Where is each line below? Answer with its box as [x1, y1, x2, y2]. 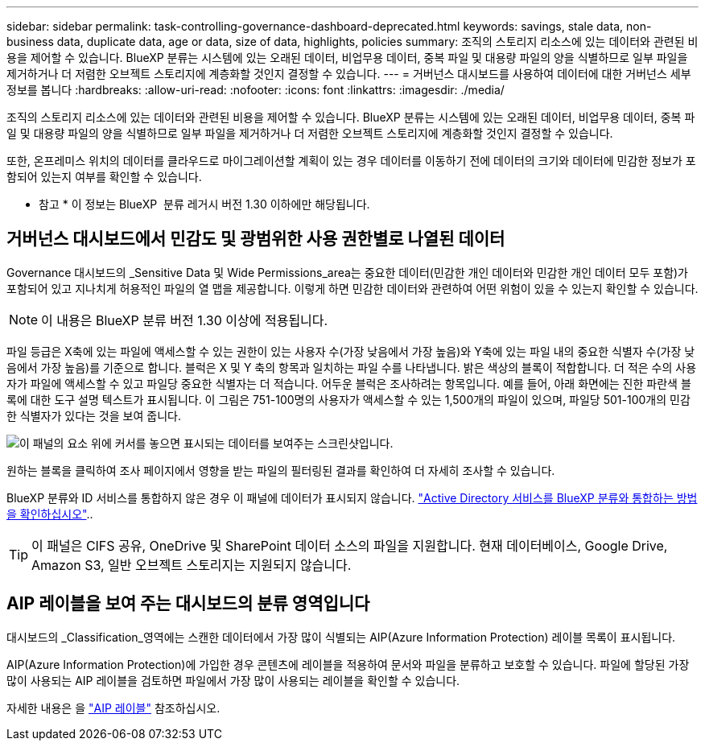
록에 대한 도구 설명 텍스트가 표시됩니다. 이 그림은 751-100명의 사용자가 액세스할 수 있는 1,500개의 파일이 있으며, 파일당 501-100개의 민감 [6, 392, 691, 407]
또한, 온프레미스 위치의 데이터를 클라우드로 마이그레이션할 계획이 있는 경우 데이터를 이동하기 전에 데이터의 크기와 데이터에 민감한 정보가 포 [6, 154, 696, 167]
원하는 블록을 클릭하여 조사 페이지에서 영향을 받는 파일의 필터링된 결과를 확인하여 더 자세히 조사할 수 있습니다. [6, 463, 555, 477]
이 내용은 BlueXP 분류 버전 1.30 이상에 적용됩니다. [41, 312, 328, 328]
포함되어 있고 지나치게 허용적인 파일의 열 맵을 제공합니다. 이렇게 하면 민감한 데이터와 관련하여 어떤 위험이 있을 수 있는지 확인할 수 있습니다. [6, 281, 699, 295]
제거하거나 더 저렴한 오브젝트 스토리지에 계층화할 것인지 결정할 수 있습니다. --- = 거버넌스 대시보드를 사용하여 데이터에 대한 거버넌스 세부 [6, 67, 691, 80]
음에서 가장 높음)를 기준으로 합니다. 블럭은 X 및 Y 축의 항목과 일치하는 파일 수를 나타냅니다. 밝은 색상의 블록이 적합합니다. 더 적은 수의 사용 [6, 360, 697, 374]
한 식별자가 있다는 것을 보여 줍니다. [6, 408, 181, 423]
